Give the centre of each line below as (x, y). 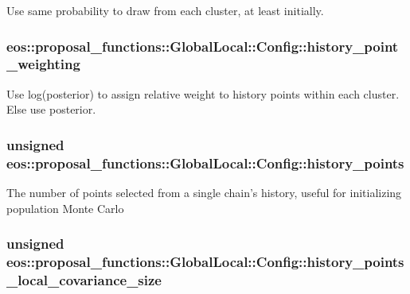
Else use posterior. (51, 109)
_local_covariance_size (84, 280)
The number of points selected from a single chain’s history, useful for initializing (204, 193)
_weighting (43, 64)
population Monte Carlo (65, 208)
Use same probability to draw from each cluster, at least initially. (165, 10)
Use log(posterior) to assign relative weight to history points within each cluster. (203, 93)
